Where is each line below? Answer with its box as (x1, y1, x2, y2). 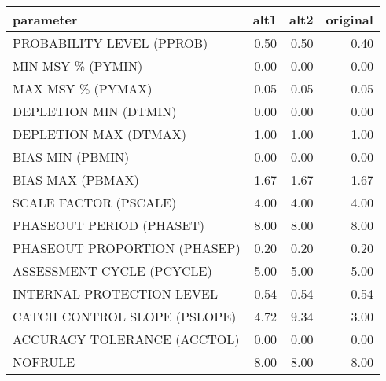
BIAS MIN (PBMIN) (13, 148, 130, 166)
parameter (13, 10, 78, 28)
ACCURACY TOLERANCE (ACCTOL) (13, 330, 240, 348)
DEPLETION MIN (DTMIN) (13, 102, 177, 120)
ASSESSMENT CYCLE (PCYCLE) (13, 262, 212, 280)
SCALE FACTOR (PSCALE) (13, 193, 177, 211)
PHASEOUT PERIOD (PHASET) (13, 216, 205, 234)
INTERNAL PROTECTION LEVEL (13, 284, 218, 302)
